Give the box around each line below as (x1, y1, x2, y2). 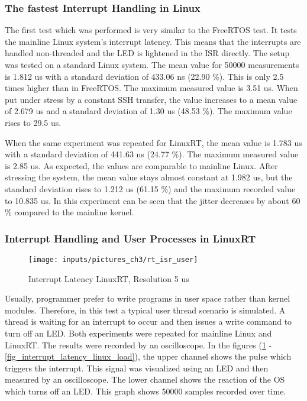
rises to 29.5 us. (5, 116, 62, 128)
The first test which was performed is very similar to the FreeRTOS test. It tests (5, 24, 297, 36)
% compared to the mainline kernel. (5, 206, 134, 218)
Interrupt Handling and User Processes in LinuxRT (5, 231, 256, 245)
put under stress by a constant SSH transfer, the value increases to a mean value (5, 93, 298, 105)
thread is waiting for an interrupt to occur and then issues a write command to (5, 315, 292, 328)
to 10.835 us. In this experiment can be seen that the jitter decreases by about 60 (5, 194, 300, 206)
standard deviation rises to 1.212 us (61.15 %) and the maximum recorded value (5, 182, 296, 195)
